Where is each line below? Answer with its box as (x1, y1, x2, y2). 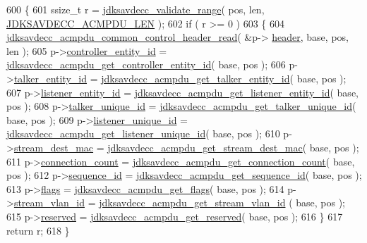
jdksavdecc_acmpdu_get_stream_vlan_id (99, 195, 286, 210)
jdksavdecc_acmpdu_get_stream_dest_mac (107, 139, 303, 154)
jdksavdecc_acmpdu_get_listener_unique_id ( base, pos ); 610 (6, 126, 280, 141)
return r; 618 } (6, 223, 70, 237)
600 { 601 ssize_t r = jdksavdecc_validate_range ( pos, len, (6, 2, 265, 16)
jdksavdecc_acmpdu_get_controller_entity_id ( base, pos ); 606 (6, 57, 286, 72)
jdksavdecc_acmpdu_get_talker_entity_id (101, 70, 290, 85)
